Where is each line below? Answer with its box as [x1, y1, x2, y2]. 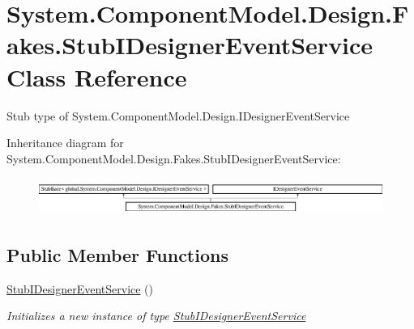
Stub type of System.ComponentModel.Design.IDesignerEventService [6, 107, 350, 124]
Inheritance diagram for [6, 134, 124, 151]
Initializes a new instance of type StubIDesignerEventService [6, 307, 306, 324]
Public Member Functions [6, 242, 228, 267]
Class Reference [6, 60, 187, 93]
